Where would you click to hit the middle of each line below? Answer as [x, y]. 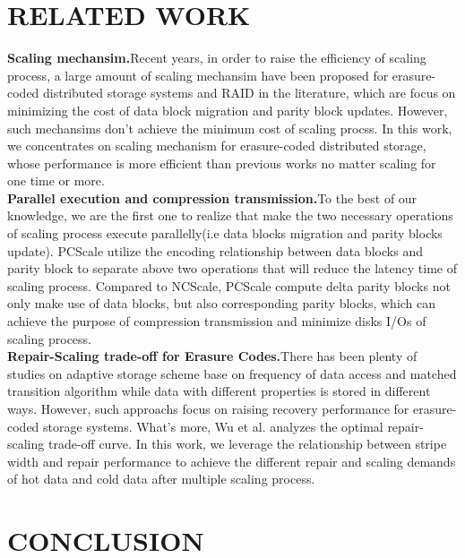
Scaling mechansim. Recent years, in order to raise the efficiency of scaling [217, 58]
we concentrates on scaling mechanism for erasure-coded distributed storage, [217, 146]
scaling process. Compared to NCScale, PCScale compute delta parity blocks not [229, 285]
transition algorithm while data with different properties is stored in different [219, 391]
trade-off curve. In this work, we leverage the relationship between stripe [247, 444]
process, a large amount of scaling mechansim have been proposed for [198, 75]
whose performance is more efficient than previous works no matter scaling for [222, 163]
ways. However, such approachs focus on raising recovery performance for [208, 408]
